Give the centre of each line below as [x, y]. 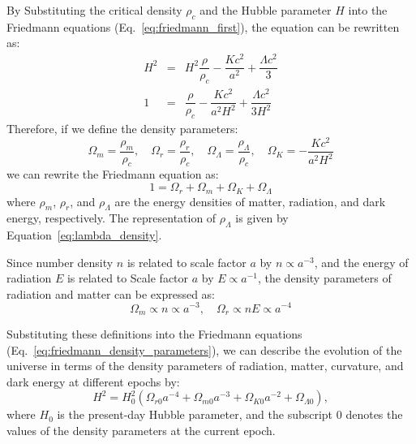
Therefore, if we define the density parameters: [122, 128]
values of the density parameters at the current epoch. [141, 430]
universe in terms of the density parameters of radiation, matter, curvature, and [205, 366]
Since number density [60, 262]
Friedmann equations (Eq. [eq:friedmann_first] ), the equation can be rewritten [203, 26]
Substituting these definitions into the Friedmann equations [154, 334]
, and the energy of [361, 262]
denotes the [374, 414]
